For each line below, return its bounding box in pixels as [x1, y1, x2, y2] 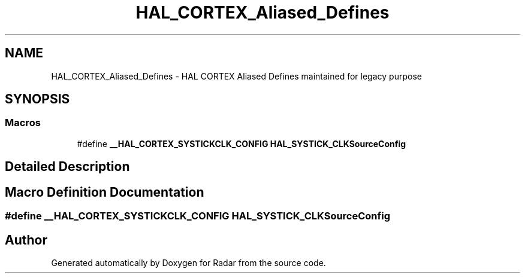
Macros [5, 117, 41, 129]
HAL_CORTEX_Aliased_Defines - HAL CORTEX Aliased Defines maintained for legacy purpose [51, 71, 422, 81]
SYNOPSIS [5, 91, 70, 107]
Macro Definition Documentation [5, 184, 204, 200]
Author [5, 232, 47, 248]
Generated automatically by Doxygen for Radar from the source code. [51, 257, 326, 268]
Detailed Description [5, 159, 130, 175]
